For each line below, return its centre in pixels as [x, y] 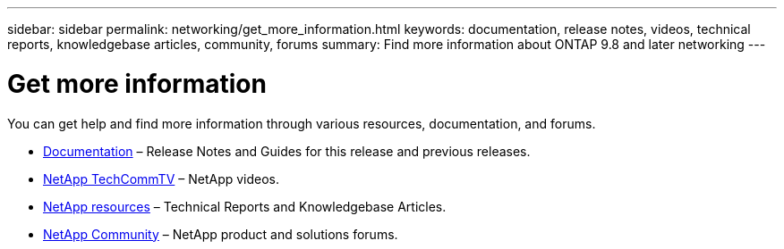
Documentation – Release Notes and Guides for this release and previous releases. [287, 151]
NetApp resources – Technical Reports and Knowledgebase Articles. [245, 206]
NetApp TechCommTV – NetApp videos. [162, 178]
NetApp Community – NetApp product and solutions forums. [221, 234]
